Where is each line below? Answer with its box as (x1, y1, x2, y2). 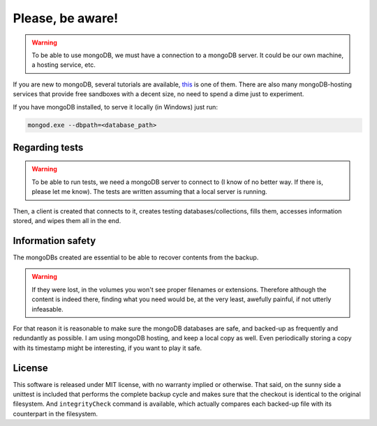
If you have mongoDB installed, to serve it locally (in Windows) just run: (13, 102, 218, 111)
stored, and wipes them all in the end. (13, 217, 121, 225)
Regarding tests (13, 142, 84, 153)
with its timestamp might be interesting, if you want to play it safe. (13, 344, 202, 352)
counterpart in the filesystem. (13, 409, 98, 418)
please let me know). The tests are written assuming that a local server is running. (31, 188, 268, 196)
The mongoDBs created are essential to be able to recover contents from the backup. (13, 253, 259, 261)
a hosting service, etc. (31, 61, 96, 69)
